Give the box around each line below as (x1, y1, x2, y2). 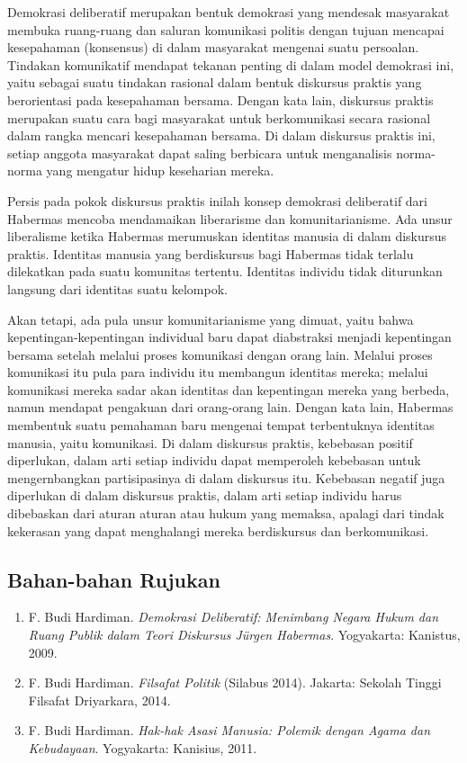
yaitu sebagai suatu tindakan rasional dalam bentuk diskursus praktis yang (7, 73, 422, 92)
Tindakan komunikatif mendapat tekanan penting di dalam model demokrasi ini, (7, 55, 454, 74)
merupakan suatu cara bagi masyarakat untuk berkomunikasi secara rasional (7, 108, 431, 127)
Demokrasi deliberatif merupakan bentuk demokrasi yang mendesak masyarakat (7, 3, 450, 21)
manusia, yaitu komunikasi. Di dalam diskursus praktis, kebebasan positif (7, 433, 413, 452)
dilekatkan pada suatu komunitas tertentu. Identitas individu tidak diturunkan (7, 262, 443, 281)
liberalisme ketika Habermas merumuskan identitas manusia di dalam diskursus (7, 227, 447, 246)
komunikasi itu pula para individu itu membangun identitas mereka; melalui (7, 363, 428, 381)
